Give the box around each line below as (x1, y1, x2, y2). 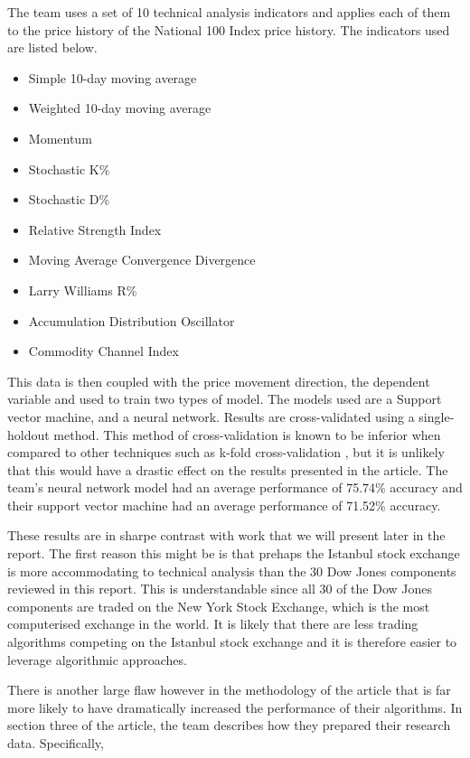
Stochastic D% (28, 190, 110, 209)
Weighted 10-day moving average (28, 98, 211, 117)
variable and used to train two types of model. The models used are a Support (7, 389, 442, 408)
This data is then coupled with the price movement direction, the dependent (7, 371, 430, 390)
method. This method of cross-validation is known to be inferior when (53, 425, 441, 444)
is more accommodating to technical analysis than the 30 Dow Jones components (7, 561, 456, 580)
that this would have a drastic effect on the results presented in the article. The (7, 460, 448, 479)
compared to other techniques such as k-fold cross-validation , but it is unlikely (7, 443, 445, 462)
